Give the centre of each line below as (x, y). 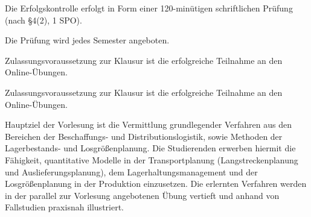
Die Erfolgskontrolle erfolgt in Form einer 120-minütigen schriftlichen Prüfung (149, 8)
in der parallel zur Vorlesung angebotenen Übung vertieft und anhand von (142, 195)
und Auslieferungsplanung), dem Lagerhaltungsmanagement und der (131, 171)
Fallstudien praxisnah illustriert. (64, 207)
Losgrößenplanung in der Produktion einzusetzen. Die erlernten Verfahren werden (156, 184)
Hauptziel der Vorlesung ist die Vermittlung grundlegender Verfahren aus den (149, 124)
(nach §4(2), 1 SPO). (43, 20)
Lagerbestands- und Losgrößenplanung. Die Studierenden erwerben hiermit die (150, 148)
